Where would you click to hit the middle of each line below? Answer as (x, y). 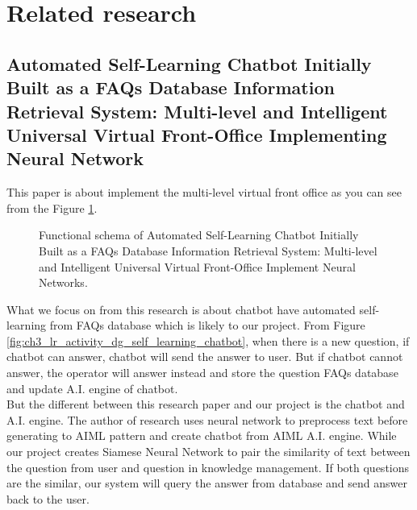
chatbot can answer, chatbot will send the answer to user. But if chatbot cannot (205, 357)
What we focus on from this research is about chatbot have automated (181, 309)
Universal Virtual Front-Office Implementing (197, 134)
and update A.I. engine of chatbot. (92, 388)
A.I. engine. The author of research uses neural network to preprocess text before (207, 419)
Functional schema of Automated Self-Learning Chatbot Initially (199, 235)
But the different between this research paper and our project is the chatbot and (206, 404)
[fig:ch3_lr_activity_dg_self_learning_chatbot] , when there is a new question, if (208, 340)
